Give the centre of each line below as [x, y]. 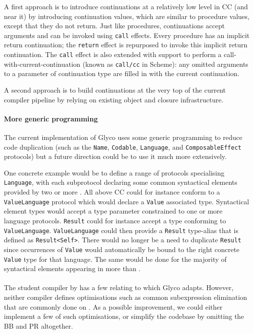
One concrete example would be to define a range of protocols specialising [114, 172]
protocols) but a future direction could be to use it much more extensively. [115, 156]
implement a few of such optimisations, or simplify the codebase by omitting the [124, 316]
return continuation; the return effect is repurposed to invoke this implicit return [126, 45]
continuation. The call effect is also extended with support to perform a [113, 54]
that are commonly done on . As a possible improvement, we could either [113, 306]
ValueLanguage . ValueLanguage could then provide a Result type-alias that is [121, 230]
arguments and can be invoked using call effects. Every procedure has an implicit [127, 35]
